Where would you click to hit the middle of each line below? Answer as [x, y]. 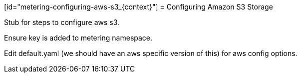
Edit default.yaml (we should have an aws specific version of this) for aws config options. [151, 53]
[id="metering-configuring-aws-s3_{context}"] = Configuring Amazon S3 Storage [139, 7]
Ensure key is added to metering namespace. [78, 38]
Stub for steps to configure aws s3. [62, 22]
